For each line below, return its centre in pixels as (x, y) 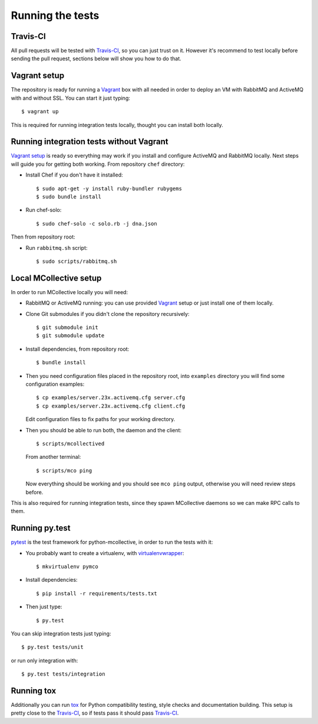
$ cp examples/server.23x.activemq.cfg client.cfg (111, 406)
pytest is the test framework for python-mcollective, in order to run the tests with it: (112, 542)
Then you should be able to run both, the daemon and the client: (104, 430)
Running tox (34, 691)
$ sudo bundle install (69, 197)
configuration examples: (55, 384)
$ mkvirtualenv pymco (67, 566)
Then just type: (44, 607)
